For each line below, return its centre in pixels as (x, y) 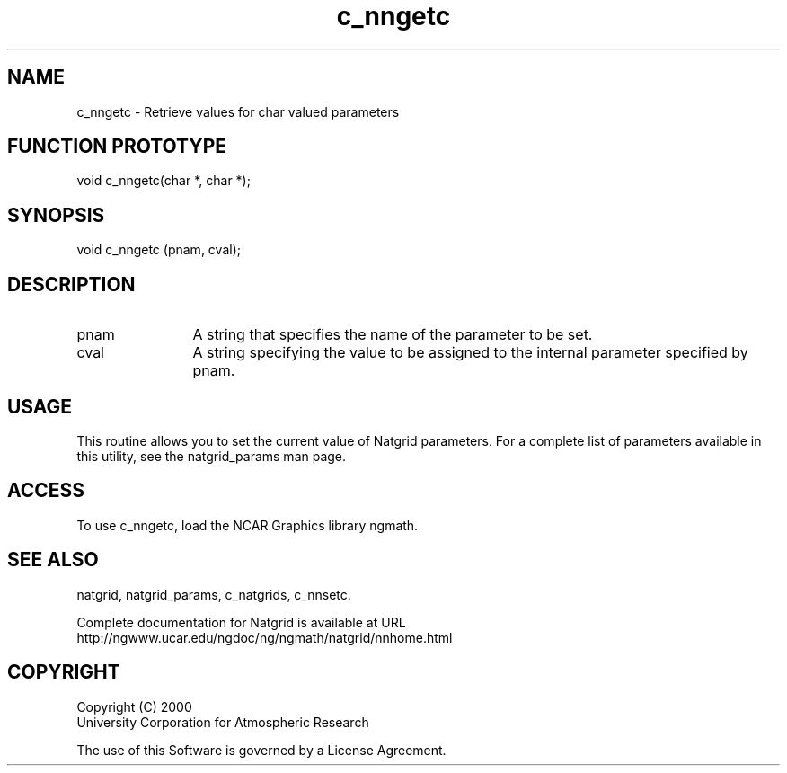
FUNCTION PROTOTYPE (117, 147)
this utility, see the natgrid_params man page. (212, 456)
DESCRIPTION (71, 284)
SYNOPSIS (56, 215)
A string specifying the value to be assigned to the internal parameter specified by (470, 353)
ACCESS (46, 491)
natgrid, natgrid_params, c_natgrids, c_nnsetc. (214, 594)
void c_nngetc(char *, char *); (164, 181)
